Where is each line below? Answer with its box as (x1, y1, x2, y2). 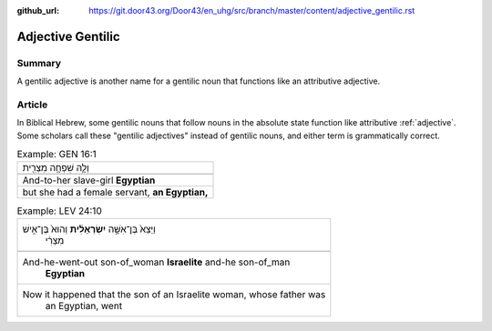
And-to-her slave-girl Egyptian (22, 174, 156, 186)
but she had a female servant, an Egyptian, (22, 186, 209, 199)
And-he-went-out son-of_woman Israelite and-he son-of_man (22, 256, 291, 268)
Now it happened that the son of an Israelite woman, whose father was (22, 287, 326, 300)
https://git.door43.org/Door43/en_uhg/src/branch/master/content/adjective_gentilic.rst (88, 5, 415, 15)
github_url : (16, 5, 59, 15)
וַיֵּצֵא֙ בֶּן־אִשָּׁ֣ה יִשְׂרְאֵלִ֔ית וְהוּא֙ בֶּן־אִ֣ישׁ (22, 223, 157, 236)
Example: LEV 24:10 (16, 205, 102, 217)
